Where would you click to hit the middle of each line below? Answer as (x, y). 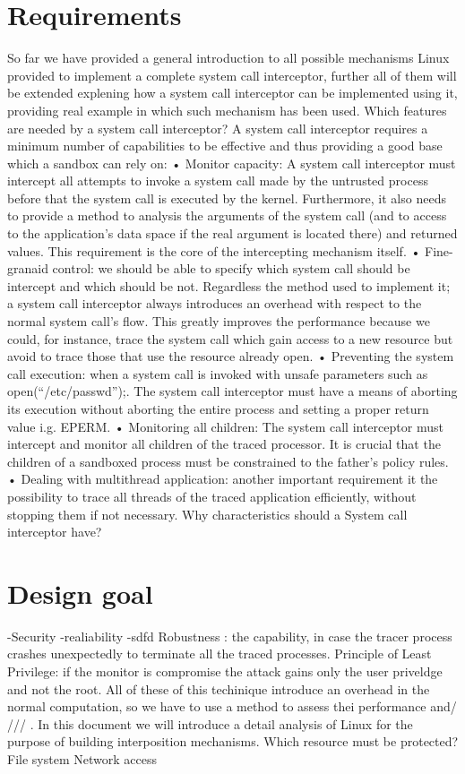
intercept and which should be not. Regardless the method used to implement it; (229, 285)
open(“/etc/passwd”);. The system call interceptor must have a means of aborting (232, 391)
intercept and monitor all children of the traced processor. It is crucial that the (224, 444)
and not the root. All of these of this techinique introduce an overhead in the (219, 688)
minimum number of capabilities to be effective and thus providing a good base (225, 146)
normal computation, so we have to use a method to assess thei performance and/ (232, 706)
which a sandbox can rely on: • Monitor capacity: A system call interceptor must (232, 163)
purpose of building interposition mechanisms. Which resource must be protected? (233, 741)
